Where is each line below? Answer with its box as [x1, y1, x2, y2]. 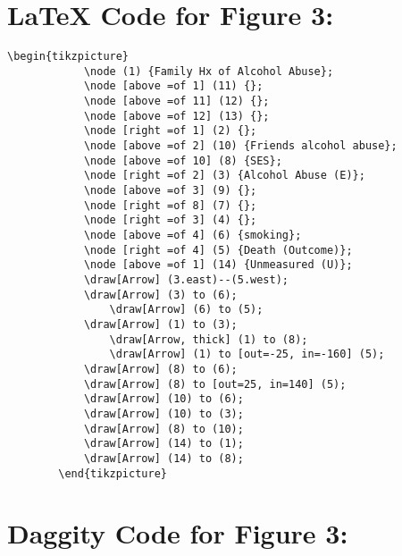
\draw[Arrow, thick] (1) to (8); [109, 333, 308, 346]
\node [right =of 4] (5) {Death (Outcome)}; [83, 243, 353, 257]
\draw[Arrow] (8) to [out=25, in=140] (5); [83, 377, 347, 391]
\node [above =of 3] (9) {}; [83, 184, 257, 198]
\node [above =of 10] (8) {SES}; [83, 154, 282, 167]
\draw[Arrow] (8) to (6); [83, 362, 238, 375]
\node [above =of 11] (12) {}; [83, 95, 270, 108]
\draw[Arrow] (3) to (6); [83, 288, 238, 301]
